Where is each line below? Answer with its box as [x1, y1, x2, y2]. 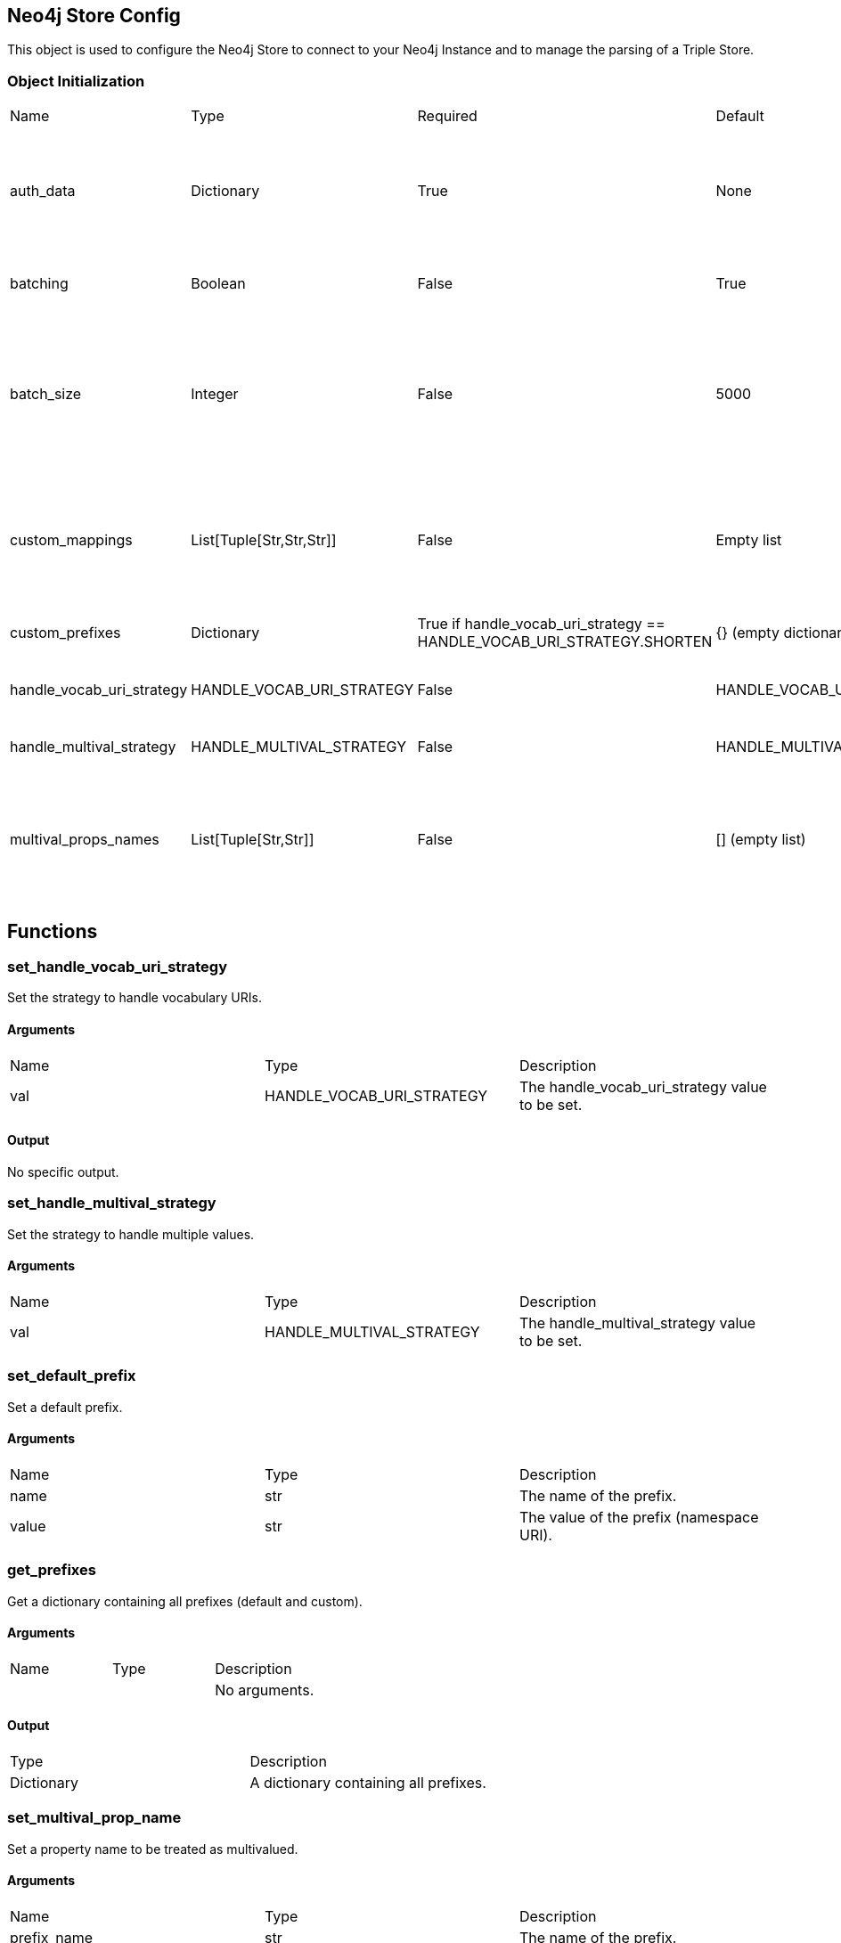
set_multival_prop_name [7, 1808, 182, 1827]
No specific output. [7, 1163, 119, 1180]
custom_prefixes [10, 624, 121, 642]
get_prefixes [7, 1561, 96, 1580]
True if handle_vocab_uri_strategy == [417, 615, 665, 633]
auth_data [10, 182, 76, 200]
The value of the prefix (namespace [518, 1507, 759, 1526]
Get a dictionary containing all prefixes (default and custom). [7, 1593, 363, 1609]
